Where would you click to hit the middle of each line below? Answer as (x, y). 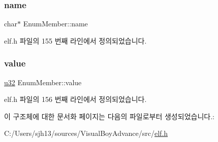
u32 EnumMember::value (43, 82)
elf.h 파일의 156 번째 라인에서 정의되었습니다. (75, 99)
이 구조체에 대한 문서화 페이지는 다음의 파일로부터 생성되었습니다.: (109, 116)
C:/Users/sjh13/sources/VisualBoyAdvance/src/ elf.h (86, 133)
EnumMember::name (55, 24)
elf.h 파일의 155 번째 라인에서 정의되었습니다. (75, 40)
